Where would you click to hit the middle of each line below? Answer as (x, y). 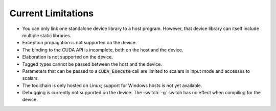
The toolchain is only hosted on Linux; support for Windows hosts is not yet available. (112, 85)
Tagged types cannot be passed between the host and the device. (92, 64)
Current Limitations (52, 13)
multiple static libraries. (47, 35)
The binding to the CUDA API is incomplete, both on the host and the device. (103, 50)
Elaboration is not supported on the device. (68, 57)
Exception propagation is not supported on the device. (79, 43)
